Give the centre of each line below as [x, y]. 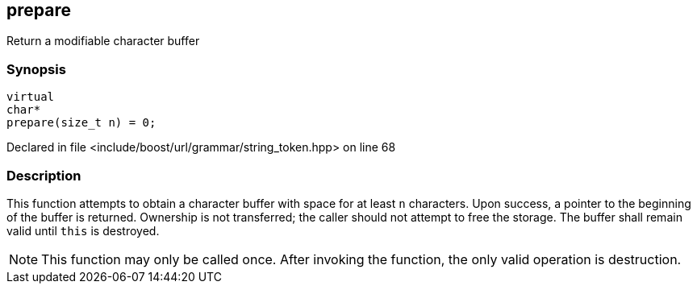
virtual [31, 97]
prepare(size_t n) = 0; [81, 123]
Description [44, 175]
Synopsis [36, 69]
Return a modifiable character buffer [103, 41]
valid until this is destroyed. [83, 230]
